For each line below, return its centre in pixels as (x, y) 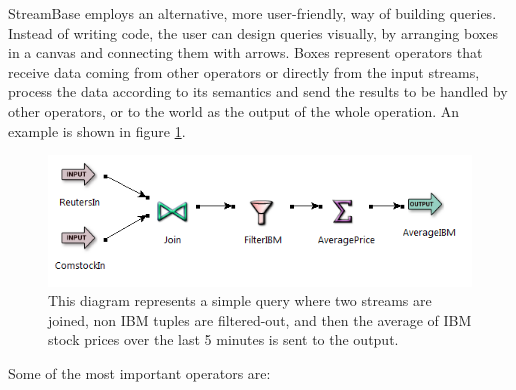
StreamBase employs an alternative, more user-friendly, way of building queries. (252, 13)
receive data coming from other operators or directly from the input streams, (244, 71)
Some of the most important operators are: (139, 373)
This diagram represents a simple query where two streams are (240, 300)
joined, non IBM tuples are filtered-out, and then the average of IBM (260, 319)
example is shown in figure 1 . (97, 130)
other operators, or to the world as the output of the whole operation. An (234, 110)
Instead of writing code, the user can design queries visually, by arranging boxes (253, 32)
